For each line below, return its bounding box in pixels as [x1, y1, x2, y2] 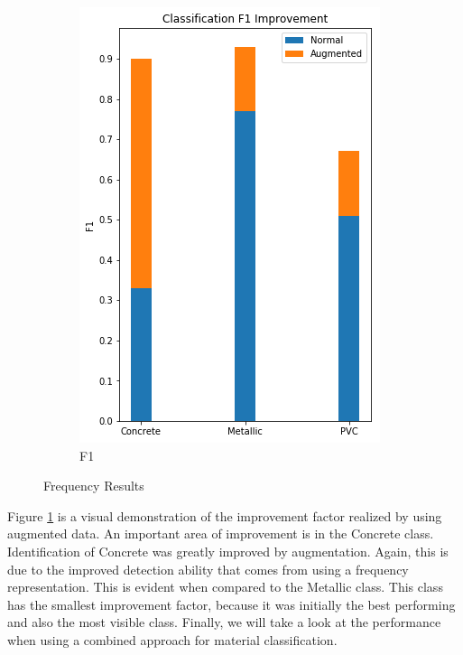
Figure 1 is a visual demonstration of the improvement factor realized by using [7, 506, 442, 525]
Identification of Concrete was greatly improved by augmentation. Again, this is [7, 541, 449, 560]
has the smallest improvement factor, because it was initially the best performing [7, 594, 456, 613]
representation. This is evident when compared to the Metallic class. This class [7, 577, 443, 596]
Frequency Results [43, 476, 144, 495]
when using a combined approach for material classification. [7, 630, 338, 649]
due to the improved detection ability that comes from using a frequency [7, 559, 409, 578]
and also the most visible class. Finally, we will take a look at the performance [7, 613, 441, 632]
